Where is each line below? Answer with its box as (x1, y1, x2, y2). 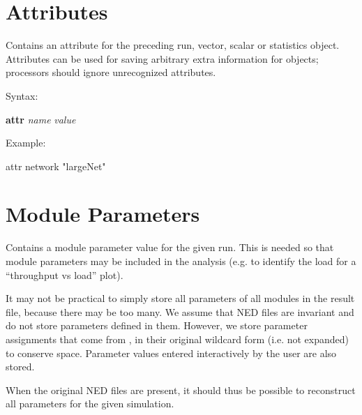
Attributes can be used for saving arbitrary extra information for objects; (6, 51, 319, 66)
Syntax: (6, 88, 38, 103)
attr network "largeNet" (6, 158, 106, 173)
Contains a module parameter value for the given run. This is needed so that (6, 240, 334, 255)
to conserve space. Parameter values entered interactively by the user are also (6, 345, 337, 360)
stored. (6, 359, 35, 374)
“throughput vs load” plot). (6, 267, 123, 282)
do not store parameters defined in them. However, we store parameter (6, 318, 308, 333)
